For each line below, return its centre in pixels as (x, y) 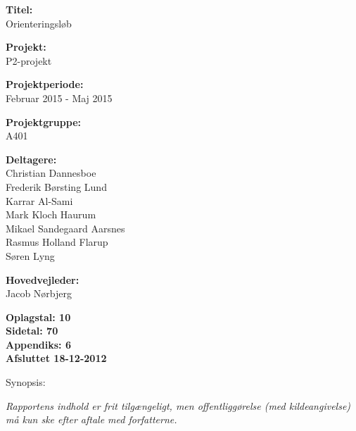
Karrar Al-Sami (39, 200)
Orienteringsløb (39, 23)
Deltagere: (31, 159)
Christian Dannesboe (51, 173)
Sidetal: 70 (32, 331)
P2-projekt (29, 60)
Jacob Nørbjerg (39, 293)
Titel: (19, 9)
